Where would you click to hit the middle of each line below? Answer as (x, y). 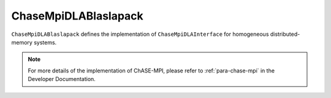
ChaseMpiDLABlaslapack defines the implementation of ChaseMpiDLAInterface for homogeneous (140, 34)
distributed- (285, 34)
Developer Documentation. (62, 79)
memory (22, 42)
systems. (45, 42)
